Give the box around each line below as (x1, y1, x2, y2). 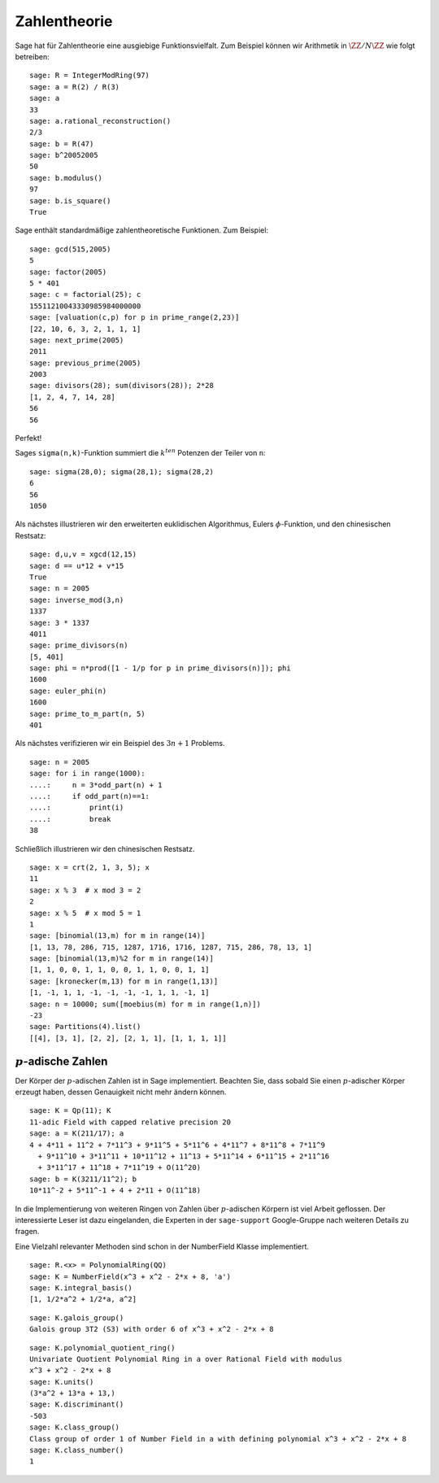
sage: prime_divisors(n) (29, 641, 128, 650)
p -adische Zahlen (15, 1054, 108, 1068)
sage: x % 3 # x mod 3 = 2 (29, 885, 141, 895)
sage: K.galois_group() (29, 1313, 124, 1322)
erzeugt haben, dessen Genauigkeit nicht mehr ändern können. (15, 1087, 227, 1097)
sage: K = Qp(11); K (29, 1106, 111, 1115)
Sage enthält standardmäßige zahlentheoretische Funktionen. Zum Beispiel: (15, 225, 268, 235)
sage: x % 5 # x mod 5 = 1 (29, 908, 141, 918)
